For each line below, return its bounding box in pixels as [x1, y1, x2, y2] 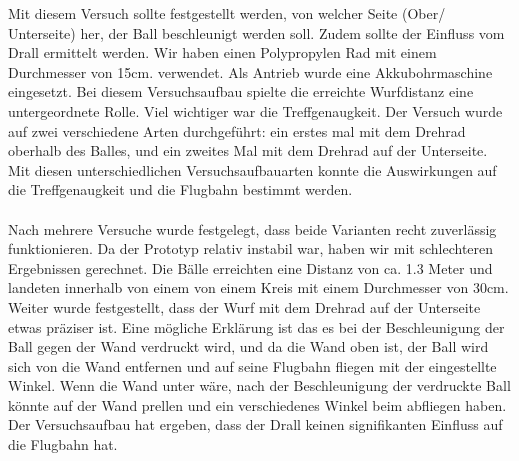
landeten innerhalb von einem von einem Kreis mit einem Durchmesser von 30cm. [8, 277, 509, 298]
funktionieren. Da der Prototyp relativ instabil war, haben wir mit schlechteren [8, 238, 494, 259]
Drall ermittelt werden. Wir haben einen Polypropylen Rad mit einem [8, 42, 437, 63]
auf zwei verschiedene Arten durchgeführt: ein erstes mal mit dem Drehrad [8, 120, 466, 141]
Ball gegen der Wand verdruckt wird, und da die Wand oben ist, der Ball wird [8, 336, 489, 357]
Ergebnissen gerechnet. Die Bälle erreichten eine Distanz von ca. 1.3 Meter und [8, 257, 493, 278]
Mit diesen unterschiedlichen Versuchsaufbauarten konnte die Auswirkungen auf [8, 159, 497, 180]
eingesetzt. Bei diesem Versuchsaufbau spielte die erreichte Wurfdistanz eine [8, 81, 474, 102]
